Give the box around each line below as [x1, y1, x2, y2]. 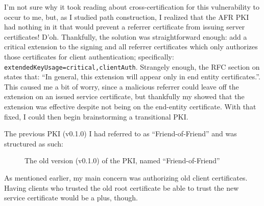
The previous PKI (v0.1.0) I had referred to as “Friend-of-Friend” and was [4, 128, 237, 139]
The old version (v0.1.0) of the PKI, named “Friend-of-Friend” [25, 155, 220, 166]
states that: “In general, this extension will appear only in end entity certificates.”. [4, 71, 260, 82]
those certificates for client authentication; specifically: [4, 51, 174, 62]
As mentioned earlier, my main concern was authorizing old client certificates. [4, 172, 248, 183]
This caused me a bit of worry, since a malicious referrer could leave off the [4, 81, 239, 92]
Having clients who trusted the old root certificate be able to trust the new [4, 182, 239, 193]
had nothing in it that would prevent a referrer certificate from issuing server [4, 21, 245, 32]
